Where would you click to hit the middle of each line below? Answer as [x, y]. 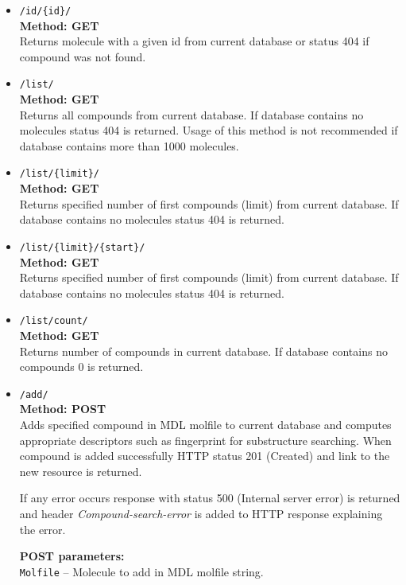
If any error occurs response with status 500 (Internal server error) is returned [210, 498]
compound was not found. [83, 56]
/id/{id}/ [45, 11]
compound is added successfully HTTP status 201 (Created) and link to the [205, 456]
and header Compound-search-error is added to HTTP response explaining [201, 513]
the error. [43, 529]
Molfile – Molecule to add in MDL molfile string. [141, 571]
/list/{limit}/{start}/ [82, 247]
